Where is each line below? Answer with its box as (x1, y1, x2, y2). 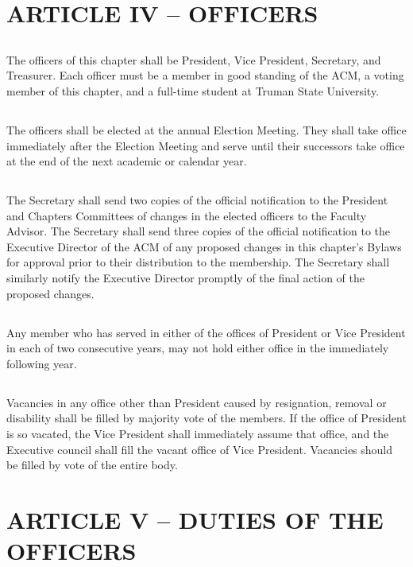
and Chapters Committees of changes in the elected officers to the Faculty (6, 207, 367, 223)
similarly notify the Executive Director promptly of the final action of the (6, 270, 365, 286)
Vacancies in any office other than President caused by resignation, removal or (6, 394, 387, 410)
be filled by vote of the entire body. (6, 456, 178, 473)
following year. (6, 355, 77, 371)
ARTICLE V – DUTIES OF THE (6, 503, 384, 535)
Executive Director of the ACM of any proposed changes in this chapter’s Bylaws (6, 238, 402, 254)
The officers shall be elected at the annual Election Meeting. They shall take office (6, 121, 407, 138)
